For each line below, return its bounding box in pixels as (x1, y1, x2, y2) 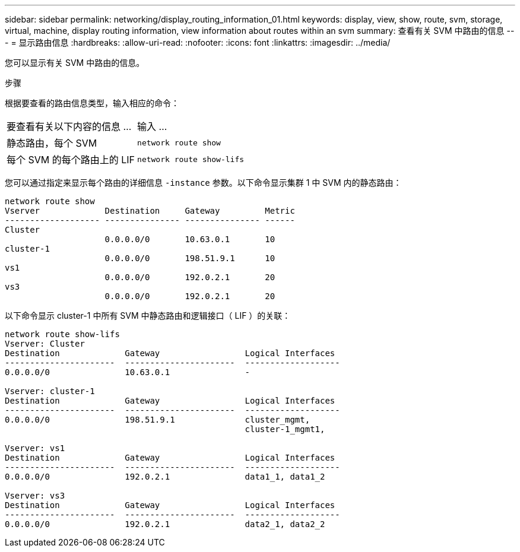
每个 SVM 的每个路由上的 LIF (7, 154, 135, 166)
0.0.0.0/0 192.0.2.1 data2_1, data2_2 (5, 519, 325, 529)
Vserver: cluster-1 (5, 386, 95, 396)
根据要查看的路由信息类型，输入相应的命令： (5, 98, 179, 108)
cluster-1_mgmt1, (245, 424, 325, 434)
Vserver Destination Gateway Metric (5, 206, 295, 215)
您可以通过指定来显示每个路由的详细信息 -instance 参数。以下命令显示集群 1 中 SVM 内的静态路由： (5, 177, 402, 188)
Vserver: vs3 (5, 491, 65, 500)
